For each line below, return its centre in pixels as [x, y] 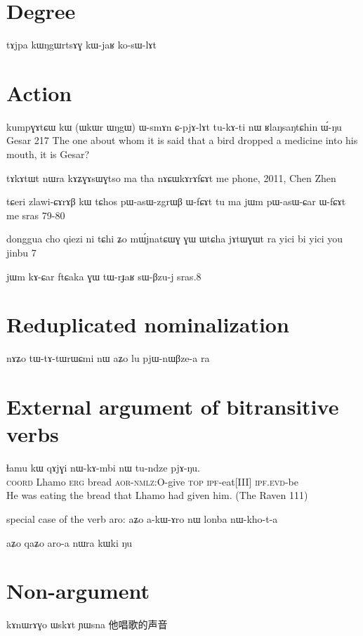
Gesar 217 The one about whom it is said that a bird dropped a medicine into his [182, 140]
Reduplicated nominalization [148, 324]
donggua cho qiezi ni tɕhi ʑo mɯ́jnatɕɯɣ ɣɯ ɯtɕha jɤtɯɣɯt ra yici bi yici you [175, 239]
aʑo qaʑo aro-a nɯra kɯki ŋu [69, 542]
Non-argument [78, 591]
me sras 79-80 [36, 215]
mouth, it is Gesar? [48, 154]
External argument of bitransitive [173, 407]
